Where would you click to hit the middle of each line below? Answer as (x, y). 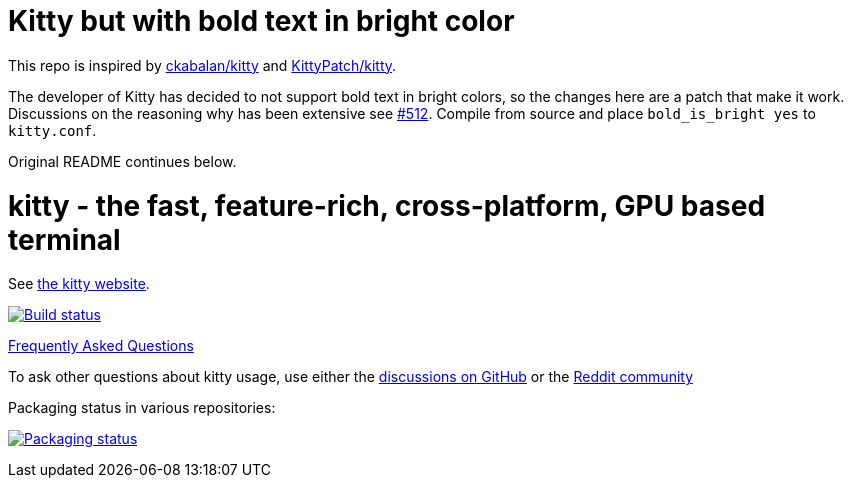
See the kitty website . (79, 284)
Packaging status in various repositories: (142, 408)
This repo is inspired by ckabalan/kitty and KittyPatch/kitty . (202, 65)
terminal (64, 239)
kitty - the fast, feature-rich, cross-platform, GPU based (387, 205)
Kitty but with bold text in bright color (261, 21)
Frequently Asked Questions (101, 346)
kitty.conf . (52, 130)
